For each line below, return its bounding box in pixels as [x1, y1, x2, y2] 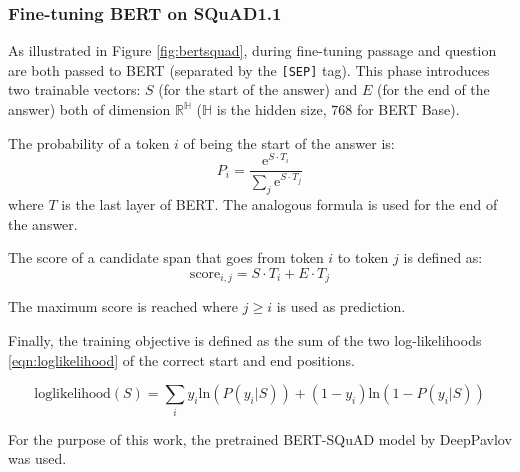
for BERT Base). [356, 99, 460, 120]
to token [337, 247, 389, 268]
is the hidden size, [216, 99, 327, 120]
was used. [8, 448, 67, 469]
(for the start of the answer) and [158, 79, 358, 100]
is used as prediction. [276, 296, 406, 317]
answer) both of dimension [8, 99, 171, 120]
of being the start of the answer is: [183, 132, 395, 153]
